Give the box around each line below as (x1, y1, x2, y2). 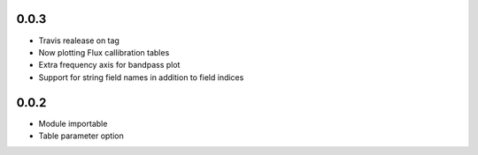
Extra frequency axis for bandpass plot (38, 60, 181, 70)
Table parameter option (38, 130, 124, 141)
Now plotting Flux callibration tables (38, 47, 170, 57)
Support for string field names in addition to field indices (38, 71, 244, 83)
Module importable (38, 118, 108, 129)
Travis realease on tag (38, 35, 119, 46)
